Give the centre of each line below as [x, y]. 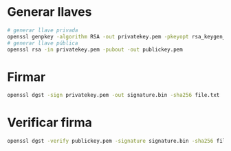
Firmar [26, 77]
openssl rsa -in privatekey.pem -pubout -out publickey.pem [95, 49]
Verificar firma [50, 123]
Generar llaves [49, 12]
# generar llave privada [43, 30]
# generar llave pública [43, 43]
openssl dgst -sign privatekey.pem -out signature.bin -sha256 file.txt [113, 95]
